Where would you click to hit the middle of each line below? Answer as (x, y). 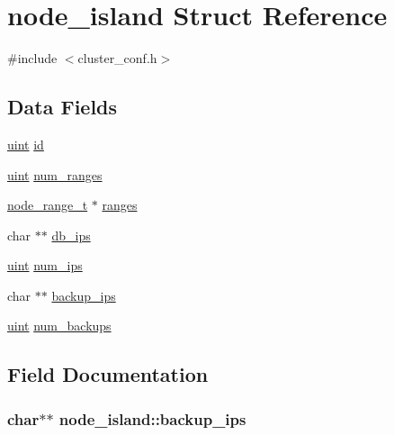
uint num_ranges (55, 174)
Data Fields (63, 107)
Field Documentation (108, 374)
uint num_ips (45, 265)
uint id (26, 144)
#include (32, 58)
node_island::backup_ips (152, 418)
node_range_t (48, 205)
